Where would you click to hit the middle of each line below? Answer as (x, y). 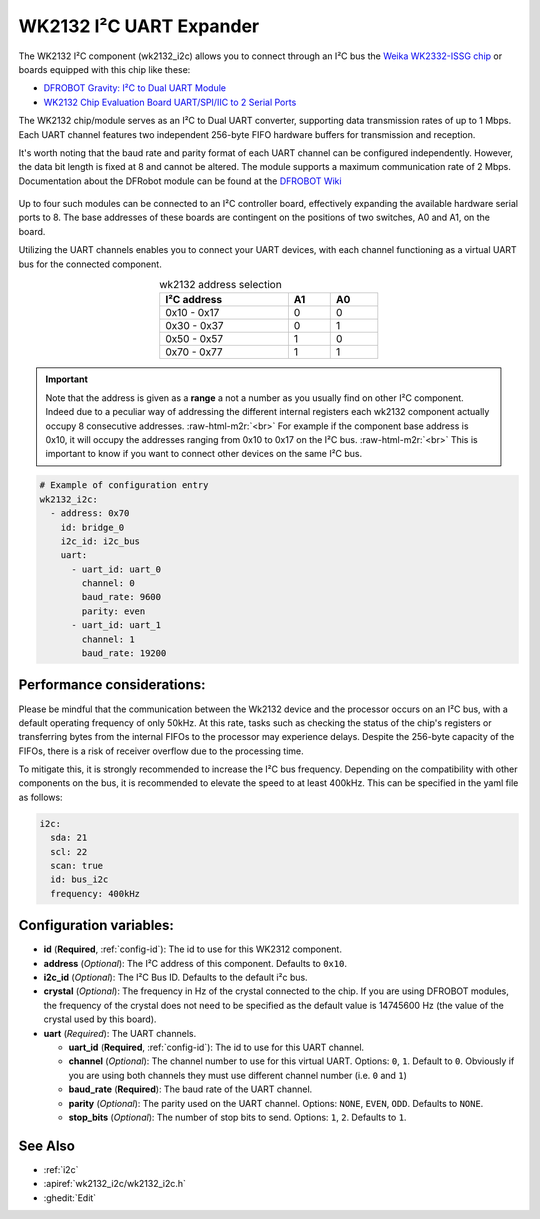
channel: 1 (108, 639)
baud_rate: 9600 (121, 597)
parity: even (113, 611)
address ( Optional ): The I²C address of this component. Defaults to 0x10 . (195, 963)
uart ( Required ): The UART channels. (120, 1033)
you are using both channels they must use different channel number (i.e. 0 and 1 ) (237, 1075)
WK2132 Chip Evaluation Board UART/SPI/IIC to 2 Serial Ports (170, 102)
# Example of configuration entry (124, 485)
